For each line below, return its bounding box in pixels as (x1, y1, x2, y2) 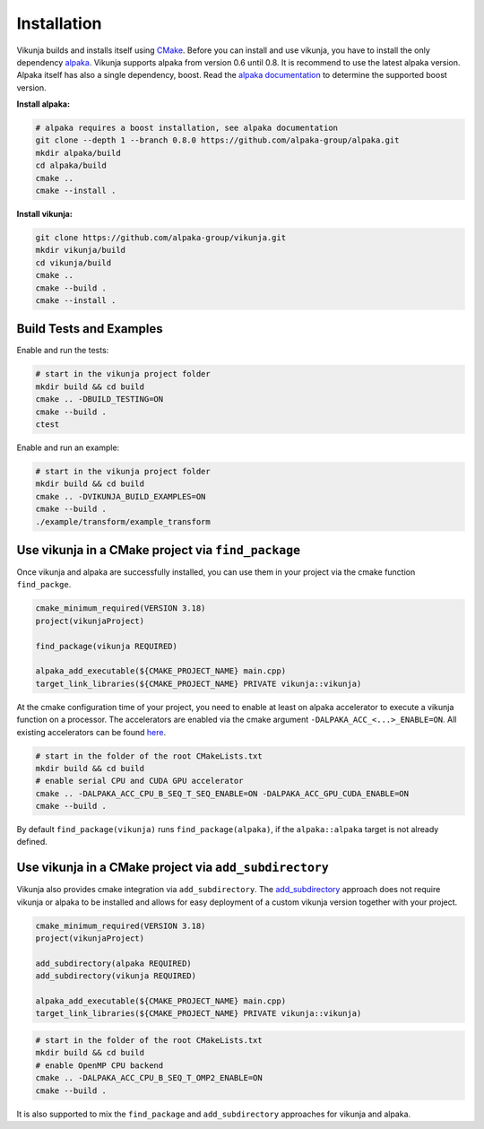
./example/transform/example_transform (35, 517, 211, 526)
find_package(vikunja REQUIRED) (35, 641, 178, 651)
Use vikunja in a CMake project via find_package (16, 543, 301, 558)
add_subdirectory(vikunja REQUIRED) (35, 971, 197, 981)
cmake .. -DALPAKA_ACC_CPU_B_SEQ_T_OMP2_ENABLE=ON (35, 1073, 264, 1083)
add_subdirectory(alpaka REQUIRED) (35, 958, 192, 968)
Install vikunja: (16, 209, 73, 220)
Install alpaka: (16, 99, 71, 109)
